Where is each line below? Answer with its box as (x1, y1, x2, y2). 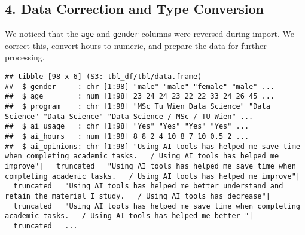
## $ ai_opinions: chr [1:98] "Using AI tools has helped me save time (5, 142, 300, 151)
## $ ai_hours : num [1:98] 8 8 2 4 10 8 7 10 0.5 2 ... (5, 132, 249, 141)
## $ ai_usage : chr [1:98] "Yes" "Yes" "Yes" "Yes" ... (5, 122, 249, 131)
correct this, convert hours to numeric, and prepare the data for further (5, 39, 267, 51)
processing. (5, 51, 45, 63)
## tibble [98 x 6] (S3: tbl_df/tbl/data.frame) (5, 72, 202, 81)
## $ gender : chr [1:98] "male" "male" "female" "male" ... (5, 82, 275, 91)
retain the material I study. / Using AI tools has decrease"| (5, 191, 270, 200)
